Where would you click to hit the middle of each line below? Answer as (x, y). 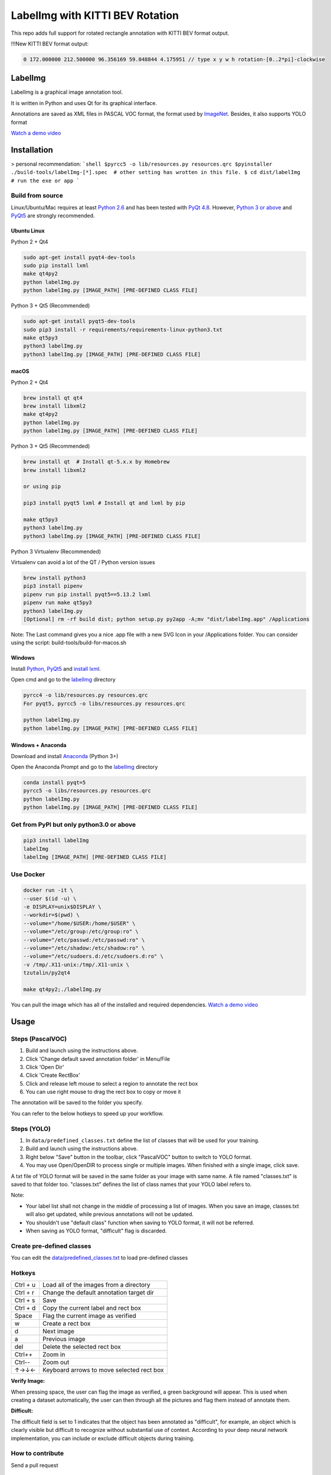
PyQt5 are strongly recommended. (53, 216)
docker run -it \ (48, 890)
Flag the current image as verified (89, 1316)
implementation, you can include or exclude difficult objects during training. (103, 1438)
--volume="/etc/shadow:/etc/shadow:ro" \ (84, 948)
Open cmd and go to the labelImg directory (63, 680)
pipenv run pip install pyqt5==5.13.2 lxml (87, 594)
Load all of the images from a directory (96, 1285)
